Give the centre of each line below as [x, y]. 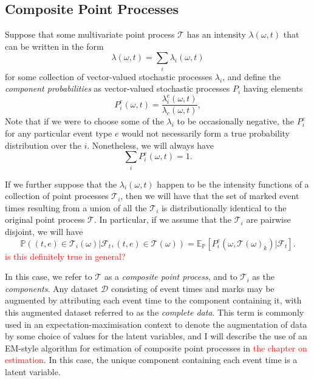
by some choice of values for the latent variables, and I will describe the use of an [156, 336]
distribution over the [43, 145]
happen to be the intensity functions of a [233, 184]
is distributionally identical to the [224, 207]
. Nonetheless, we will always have [150, 145]
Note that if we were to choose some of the [84, 121]
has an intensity [216, 34]
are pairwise [268, 219]
